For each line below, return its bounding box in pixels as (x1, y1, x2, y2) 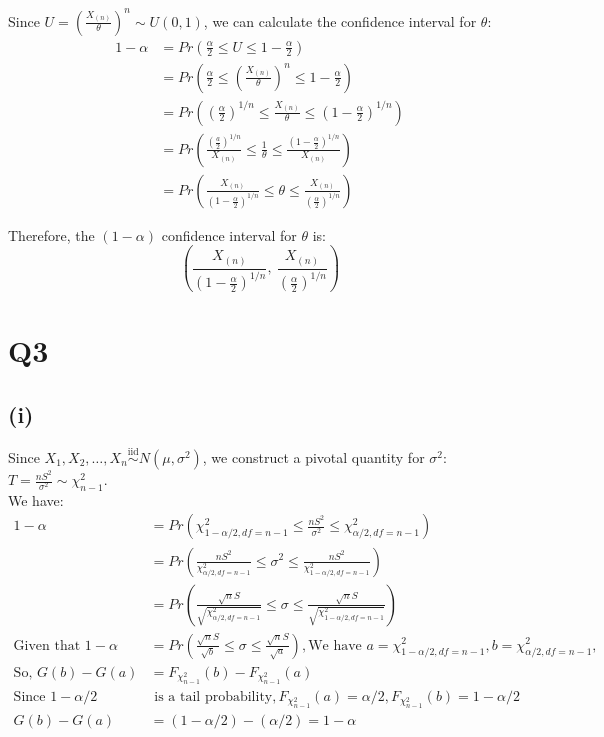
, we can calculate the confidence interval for (203, 10, 477, 31)
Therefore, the (8, 224, 95, 245)
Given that (13, 638, 81, 653)
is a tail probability (154, 690, 273, 705)
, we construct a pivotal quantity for (202, 446, 425, 467)
